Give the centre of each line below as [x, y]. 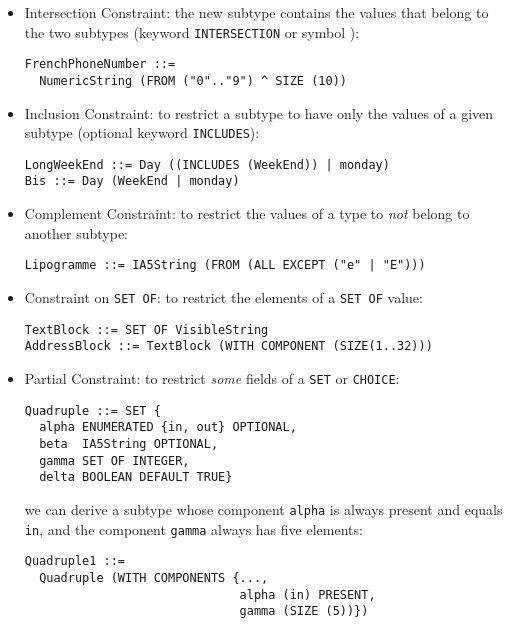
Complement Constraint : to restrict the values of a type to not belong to [247, 213]
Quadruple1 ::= [75, 561]
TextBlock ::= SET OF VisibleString [146, 329]
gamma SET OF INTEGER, [114, 460]
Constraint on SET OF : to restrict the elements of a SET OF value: [223, 296]
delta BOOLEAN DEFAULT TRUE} [136, 477]
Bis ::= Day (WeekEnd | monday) [132, 181]
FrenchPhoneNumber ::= [100, 64]
